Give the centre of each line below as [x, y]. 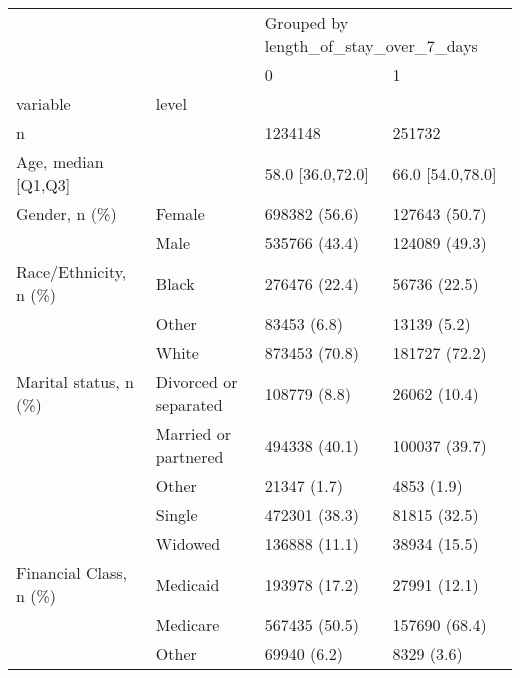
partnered [189, 456]
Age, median [60, 161]
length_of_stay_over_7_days [371, 45]
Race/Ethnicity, [71, 271]
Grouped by [306, 22]
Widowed [188, 543]
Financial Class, [72, 572]
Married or [193, 433]
